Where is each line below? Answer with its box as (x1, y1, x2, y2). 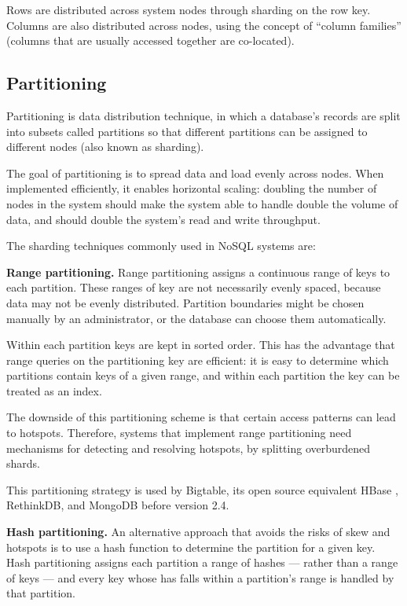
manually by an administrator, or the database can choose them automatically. (6, 310, 387, 326)
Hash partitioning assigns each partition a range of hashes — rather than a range (6, 554, 398, 571)
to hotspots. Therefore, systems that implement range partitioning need (6, 424, 352, 441)
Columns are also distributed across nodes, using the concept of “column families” (6, 17, 401, 33)
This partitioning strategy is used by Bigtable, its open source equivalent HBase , (6, 481, 398, 498)
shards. (6, 455, 40, 472)
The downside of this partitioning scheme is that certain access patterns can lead (6, 409, 396, 425)
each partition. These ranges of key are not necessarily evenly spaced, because (6, 279, 381, 296)
